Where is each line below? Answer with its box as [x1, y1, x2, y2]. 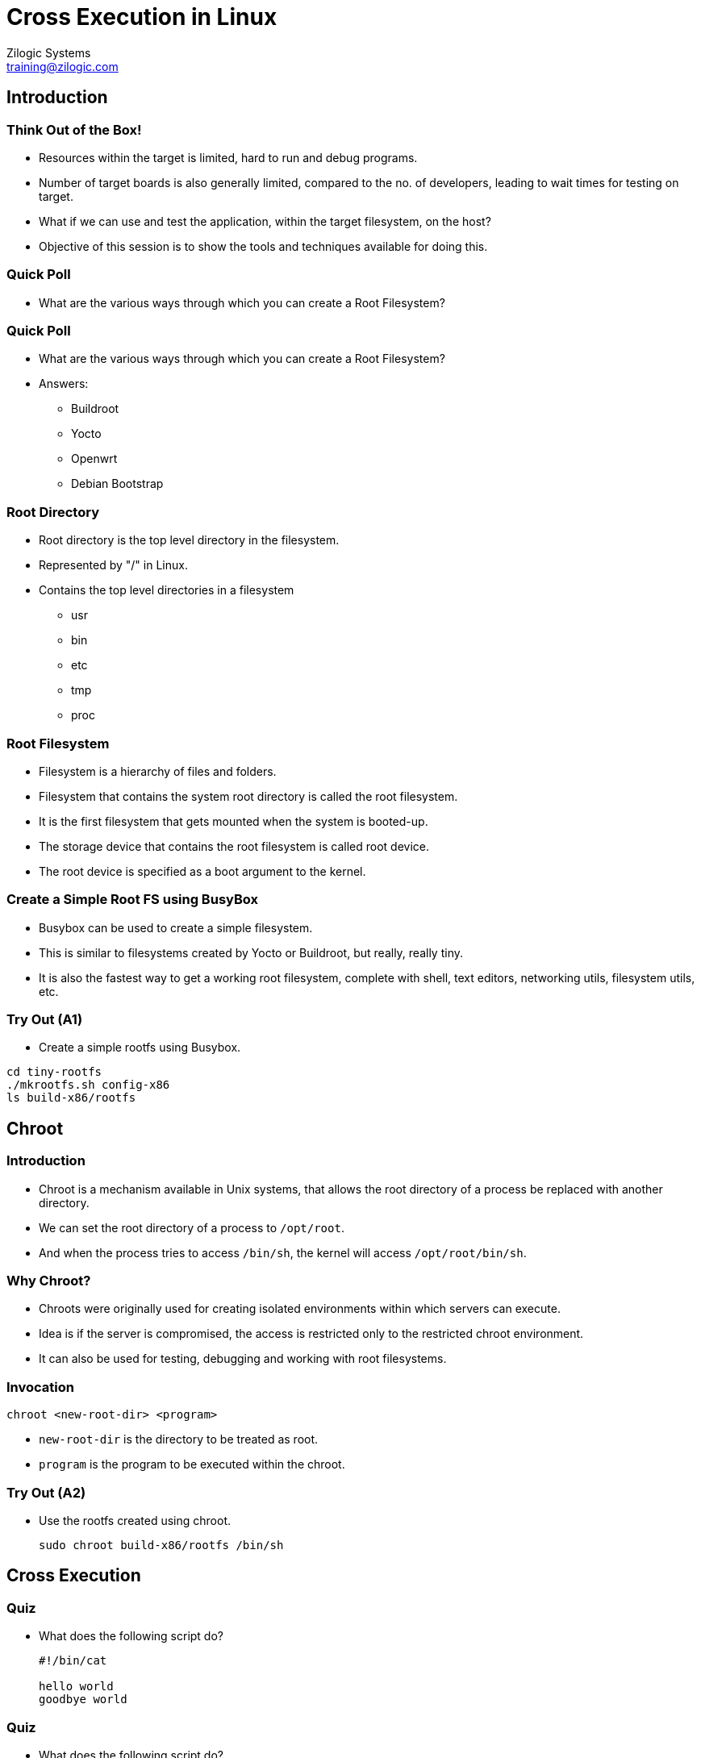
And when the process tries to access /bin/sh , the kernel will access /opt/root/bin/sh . [39, 1245, 527, 1260]
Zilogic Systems [6, 45, 91, 60]
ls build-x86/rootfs [6, 1091, 136, 1105]
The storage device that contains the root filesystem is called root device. [39, 839, 429, 853]
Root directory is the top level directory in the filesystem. [39, 533, 340, 548]
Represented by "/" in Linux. [39, 558, 188, 573]
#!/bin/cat [39, 1654, 107, 1668]
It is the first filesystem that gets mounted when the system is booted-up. [39, 814, 428, 828]
